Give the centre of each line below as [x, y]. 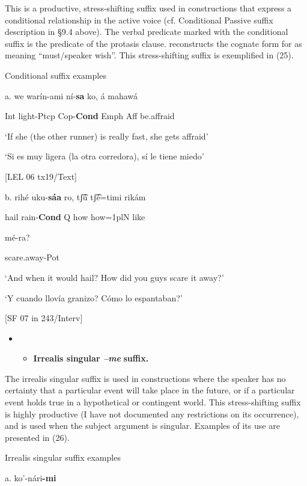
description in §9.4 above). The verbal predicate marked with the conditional [147, 32]
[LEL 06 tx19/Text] [41, 176]
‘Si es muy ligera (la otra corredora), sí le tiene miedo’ [105, 156]
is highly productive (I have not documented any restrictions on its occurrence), [152, 414]
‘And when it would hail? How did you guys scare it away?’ [114, 277]
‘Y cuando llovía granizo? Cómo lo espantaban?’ [94, 297]
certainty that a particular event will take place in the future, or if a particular [150, 390]
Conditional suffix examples [56, 75]
